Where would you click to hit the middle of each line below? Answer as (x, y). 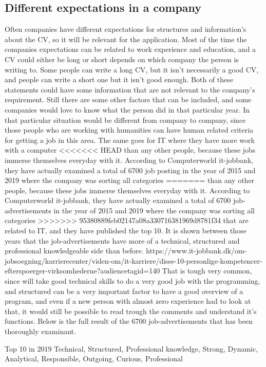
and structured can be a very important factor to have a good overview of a (124, 291)
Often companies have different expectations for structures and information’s (126, 29)
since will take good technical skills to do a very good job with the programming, (132, 281)
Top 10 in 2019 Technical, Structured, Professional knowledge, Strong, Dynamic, (131, 348)
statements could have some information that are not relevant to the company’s (130, 89)
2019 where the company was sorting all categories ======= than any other (130, 180)
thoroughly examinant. (40, 331)
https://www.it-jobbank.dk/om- (196, 251)
